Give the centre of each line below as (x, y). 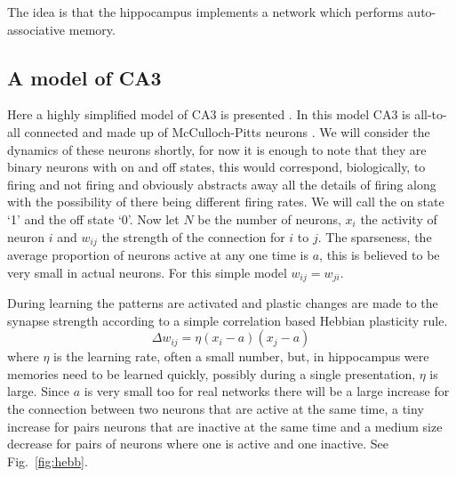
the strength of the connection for (193, 236)
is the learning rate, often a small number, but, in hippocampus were (241, 356)
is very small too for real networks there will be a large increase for (267, 391)
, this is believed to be (380, 255)
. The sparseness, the (375, 236)
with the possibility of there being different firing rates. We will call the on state (226, 202)
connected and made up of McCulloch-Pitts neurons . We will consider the (227, 131)
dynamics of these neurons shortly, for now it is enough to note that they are (217, 149)
